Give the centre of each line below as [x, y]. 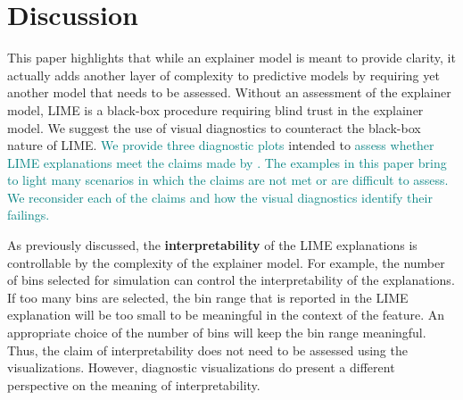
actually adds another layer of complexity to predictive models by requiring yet [223, 75]
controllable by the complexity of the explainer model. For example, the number [226, 262]
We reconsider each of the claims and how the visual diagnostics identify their [220, 197]
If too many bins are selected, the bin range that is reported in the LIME [208, 297]
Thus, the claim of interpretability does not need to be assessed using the [207, 350]
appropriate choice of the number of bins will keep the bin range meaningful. [217, 333]
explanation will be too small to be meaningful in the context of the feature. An [226, 315]
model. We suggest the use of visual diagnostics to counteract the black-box [214, 127]
